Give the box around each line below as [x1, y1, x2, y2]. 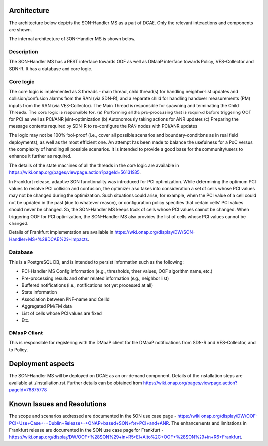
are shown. [9, 26, 32, 32]
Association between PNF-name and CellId [21, 296, 110, 302]
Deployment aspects [9, 360, 75, 368]
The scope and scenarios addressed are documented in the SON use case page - [9, 413, 177, 419]
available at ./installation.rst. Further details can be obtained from [9, 380, 142, 386]
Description [9, 48, 38, 55]
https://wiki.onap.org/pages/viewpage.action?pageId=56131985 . [9, 169, 141, 175]
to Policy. [9, 346, 28, 353]
